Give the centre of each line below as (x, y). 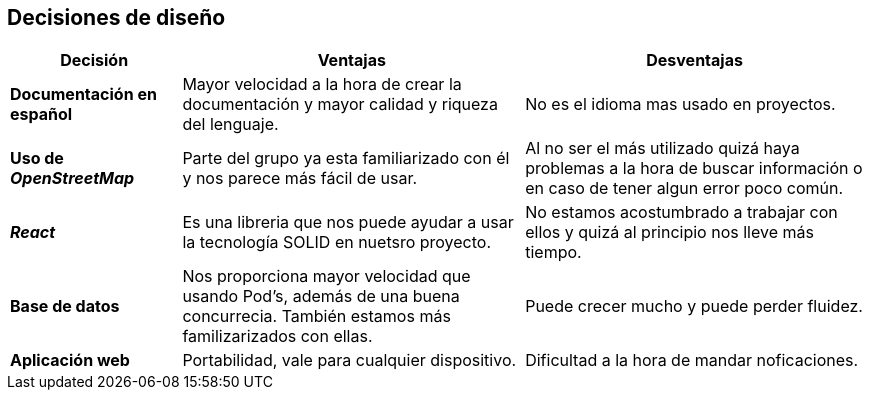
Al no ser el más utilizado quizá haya (662, 148)
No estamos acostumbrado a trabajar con (681, 212)
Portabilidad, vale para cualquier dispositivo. (349, 360)
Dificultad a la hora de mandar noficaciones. (692, 360)
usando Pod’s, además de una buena (321, 296)
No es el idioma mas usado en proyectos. (680, 104)
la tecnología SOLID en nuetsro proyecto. (337, 242)
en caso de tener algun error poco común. (684, 188)
